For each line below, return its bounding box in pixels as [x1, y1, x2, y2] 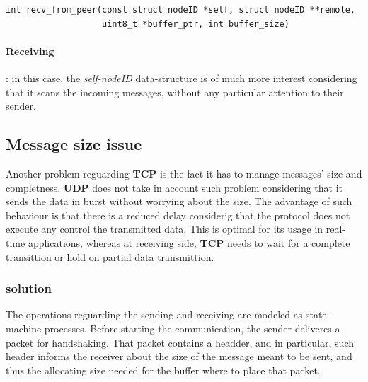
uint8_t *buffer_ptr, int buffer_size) [102, 18, 289, 29]
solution [6, 279, 52, 297]
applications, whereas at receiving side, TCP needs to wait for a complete [28, 235, 350, 250]
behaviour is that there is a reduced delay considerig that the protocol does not [6, 207, 350, 222]
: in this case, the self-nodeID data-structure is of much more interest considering [6, 70, 357, 85]
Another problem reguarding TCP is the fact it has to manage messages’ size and [6, 166, 362, 180]
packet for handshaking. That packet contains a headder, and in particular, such [6, 335, 354, 349]
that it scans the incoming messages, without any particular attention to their [6, 84, 344, 99]
